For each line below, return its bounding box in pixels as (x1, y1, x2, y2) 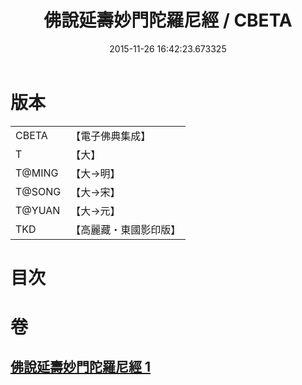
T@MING (15, 166, 59, 180)
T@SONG (15, 184, 62, 198)
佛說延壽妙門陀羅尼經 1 (10, 359, 152, 376)
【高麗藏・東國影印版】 (70, 222, 182, 236)
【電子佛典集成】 (70, 129, 152, 143)
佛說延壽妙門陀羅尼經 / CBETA (43, 9, 293, 32)
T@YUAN (15, 203, 61, 217)
